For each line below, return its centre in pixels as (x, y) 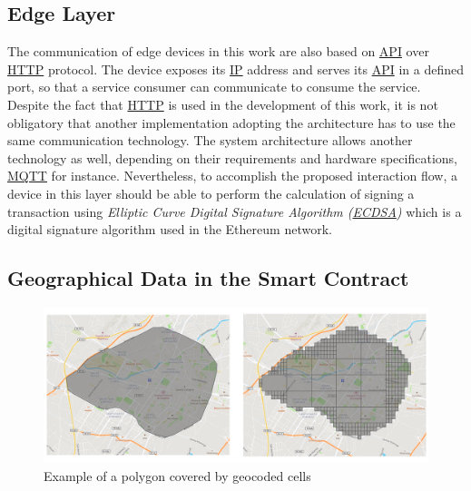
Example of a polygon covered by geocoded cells (177, 475)
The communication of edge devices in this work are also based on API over (218, 51)
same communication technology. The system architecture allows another (210, 140)
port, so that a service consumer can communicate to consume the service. (214, 87)
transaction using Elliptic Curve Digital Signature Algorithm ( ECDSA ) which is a (235, 211)
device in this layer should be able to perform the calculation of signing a (211, 193)
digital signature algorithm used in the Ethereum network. (170, 229)
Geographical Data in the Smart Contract (208, 278)
